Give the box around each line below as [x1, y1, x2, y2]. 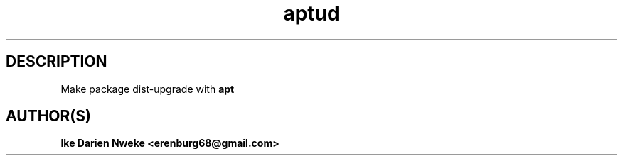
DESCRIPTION [6, 52, 107, 71]
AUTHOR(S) [6, 107, 91, 126]
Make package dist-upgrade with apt [60, 82, 235, 95]
